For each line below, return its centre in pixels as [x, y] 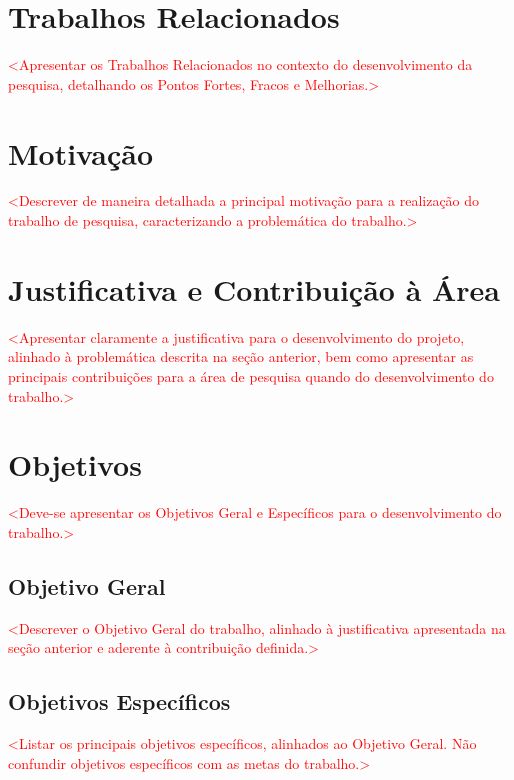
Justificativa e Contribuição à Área [254, 288]
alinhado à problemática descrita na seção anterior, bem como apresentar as [241, 356]
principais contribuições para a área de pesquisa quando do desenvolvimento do [251, 375]
